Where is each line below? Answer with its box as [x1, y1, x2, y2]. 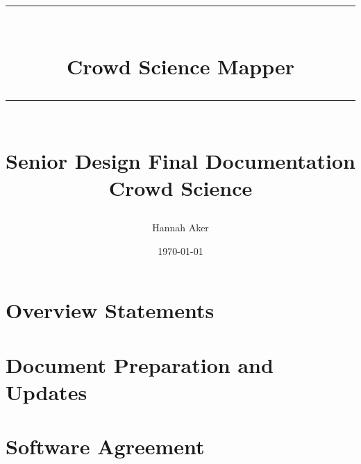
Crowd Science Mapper [66, 52, 295, 81]
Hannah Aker [152, 220, 209, 235]
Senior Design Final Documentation [6, 146, 355, 174]
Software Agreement [6, 432, 205, 461]
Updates [6, 377, 87, 406]
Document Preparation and [6, 350, 274, 379]
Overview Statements [6, 296, 215, 324]
